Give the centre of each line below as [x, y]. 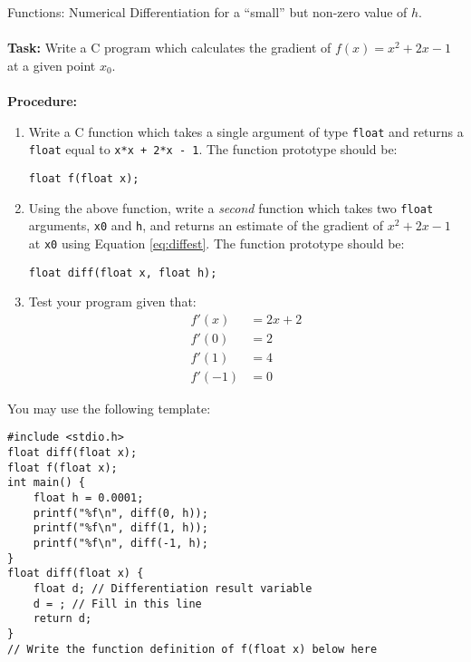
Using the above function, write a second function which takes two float [231, 207]
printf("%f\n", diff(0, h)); [120, 513]
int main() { [46, 483]
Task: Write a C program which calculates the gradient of [169, 48]
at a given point [52, 65]
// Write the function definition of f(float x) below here [192, 649]
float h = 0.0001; [88, 498]
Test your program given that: [112, 302]
